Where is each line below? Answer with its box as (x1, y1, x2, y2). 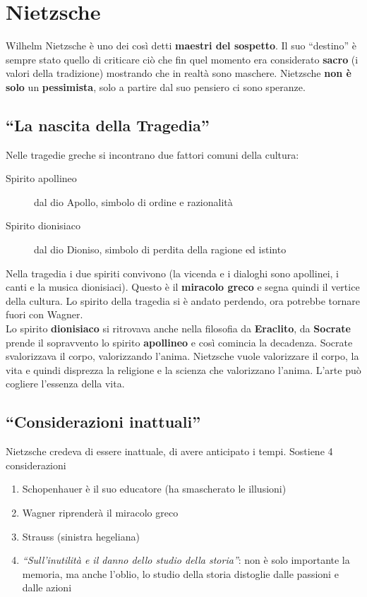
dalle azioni (22, 580, 72, 595)
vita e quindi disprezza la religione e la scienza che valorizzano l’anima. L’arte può (6, 362, 361, 377)
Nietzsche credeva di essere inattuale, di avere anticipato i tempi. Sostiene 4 (6, 444, 333, 459)
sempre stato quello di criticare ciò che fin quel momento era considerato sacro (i (6, 52, 359, 66)
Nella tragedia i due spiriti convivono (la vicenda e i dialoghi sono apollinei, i (6, 265, 339, 280)
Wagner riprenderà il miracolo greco (22, 505, 179, 519)
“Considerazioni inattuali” (6, 411, 201, 433)
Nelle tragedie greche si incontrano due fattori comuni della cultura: (6, 147, 299, 162)
